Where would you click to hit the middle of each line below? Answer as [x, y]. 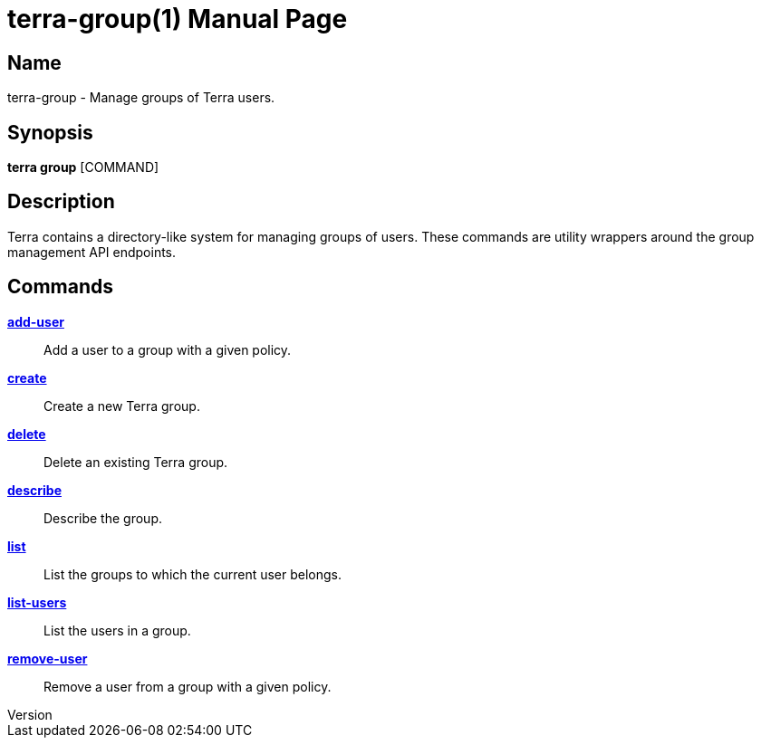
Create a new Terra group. [122, 406]
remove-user [48, 658]
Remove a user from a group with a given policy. [188, 686]
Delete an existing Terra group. [136, 462]
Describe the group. [103, 518]
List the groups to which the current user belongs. [193, 574]
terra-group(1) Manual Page [178, 19]
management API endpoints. [92, 252]
